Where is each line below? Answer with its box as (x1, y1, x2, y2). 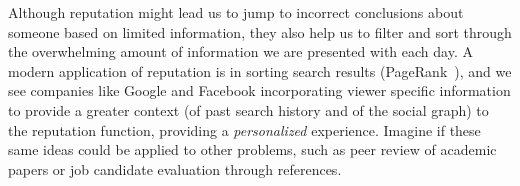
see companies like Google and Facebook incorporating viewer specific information (8, 80, 511, 101)
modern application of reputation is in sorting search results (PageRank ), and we (8, 60, 512, 81)
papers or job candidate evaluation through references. (8, 158, 342, 179)
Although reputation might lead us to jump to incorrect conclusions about (8, 2, 464, 22)
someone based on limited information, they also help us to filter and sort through (8, 21, 512, 42)
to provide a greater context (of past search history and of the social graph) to (8, 99, 489, 120)
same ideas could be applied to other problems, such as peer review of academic (8, 139, 497, 160)
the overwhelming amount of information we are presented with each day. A (8, 41, 473, 62)
